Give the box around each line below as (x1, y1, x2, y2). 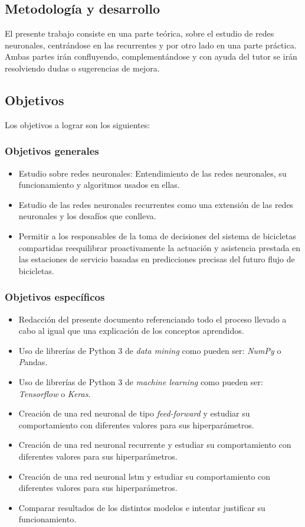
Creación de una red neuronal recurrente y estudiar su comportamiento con (18, 438, 291, 451)
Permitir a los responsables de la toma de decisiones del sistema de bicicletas (18, 229, 296, 242)
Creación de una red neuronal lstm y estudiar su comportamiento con (18, 470, 271, 482)
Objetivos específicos (5, 289, 105, 304)
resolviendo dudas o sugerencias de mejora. (5, 61, 160, 74)
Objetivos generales (5, 144, 99, 158)
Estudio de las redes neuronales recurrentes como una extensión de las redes (18, 198, 294, 210)
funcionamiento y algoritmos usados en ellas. (18, 178, 180, 191)
